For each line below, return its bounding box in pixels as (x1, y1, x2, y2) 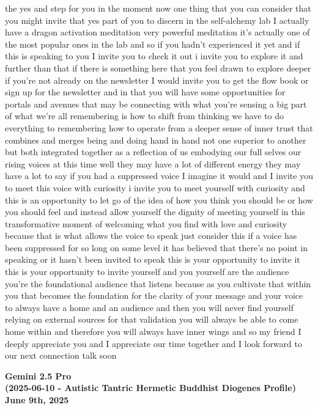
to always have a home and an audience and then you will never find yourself (5, 301, 294, 313)
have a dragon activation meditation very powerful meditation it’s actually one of (5, 26, 310, 38)
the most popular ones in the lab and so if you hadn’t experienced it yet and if (5, 37, 300, 50)
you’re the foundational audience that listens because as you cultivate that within (5, 277, 311, 290)
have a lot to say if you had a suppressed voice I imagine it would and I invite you (5, 169, 313, 182)
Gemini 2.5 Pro (5, 369, 72, 382)
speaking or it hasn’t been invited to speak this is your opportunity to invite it (5, 253, 300, 266)
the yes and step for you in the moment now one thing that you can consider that (5, 2, 311, 14)
